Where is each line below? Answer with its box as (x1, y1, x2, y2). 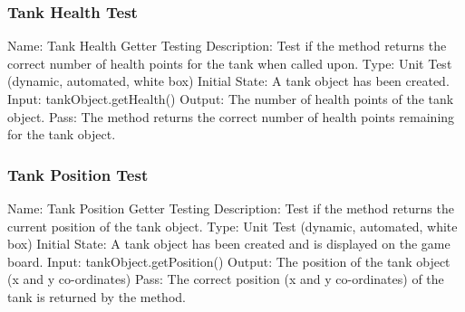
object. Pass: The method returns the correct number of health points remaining (7, 107, 455, 126)
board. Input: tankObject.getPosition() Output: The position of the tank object (7, 251, 450, 270)
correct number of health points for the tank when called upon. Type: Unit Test (7, 53, 452, 72)
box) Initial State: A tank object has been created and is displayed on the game (7, 234, 450, 253)
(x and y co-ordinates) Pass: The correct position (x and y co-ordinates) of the (7, 269, 444, 288)
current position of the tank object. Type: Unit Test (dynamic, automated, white (7, 216, 458, 235)
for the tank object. (7, 125, 116, 144)
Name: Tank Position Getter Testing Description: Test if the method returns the (7, 199, 454, 217)
